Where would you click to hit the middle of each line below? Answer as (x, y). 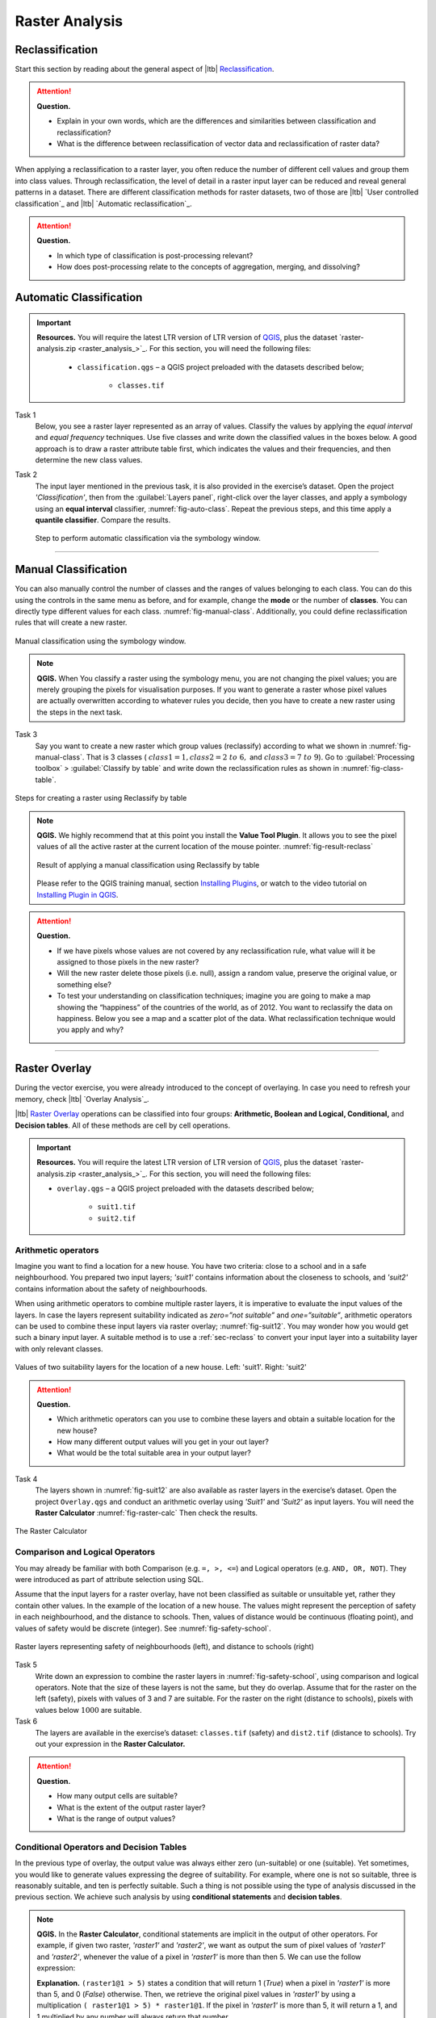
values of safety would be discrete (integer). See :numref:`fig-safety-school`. (143, 1628)
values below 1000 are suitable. (88, 1710)
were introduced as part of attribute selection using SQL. (109, 1579)
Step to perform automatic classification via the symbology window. (148, 538)
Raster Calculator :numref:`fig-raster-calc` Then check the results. (147, 1513)
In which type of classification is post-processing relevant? (155, 255)
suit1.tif (117, 1207)
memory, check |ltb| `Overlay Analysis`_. (82, 1099)
